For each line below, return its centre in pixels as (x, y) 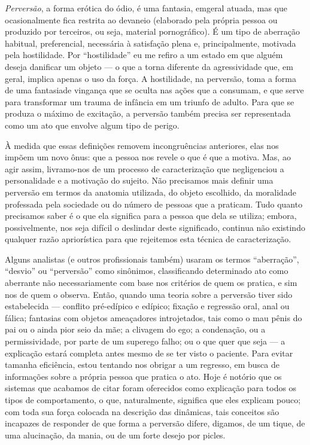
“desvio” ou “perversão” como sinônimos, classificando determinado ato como (147, 271)
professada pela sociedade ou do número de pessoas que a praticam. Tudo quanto (154, 204)
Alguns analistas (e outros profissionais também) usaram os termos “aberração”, (152, 259)
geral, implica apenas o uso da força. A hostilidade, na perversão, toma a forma (151, 78)
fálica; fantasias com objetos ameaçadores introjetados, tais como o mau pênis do (154, 317)
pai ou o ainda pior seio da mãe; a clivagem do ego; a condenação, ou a (135, 329)
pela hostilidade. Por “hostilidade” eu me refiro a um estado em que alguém (144, 55)
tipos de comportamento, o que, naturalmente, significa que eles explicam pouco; (153, 400)
